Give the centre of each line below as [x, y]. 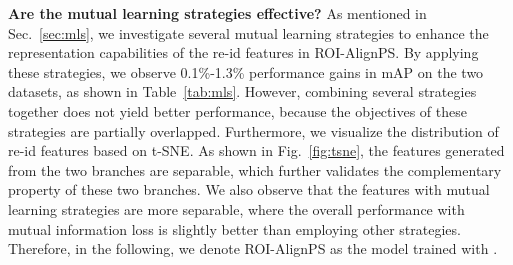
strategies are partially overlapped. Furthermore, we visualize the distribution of [253, 130]
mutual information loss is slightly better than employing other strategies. [234, 228]
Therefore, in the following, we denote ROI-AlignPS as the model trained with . [253, 248]
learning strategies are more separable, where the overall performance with [236, 208]
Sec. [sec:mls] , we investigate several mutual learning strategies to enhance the [248, 32]
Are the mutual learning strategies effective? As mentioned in [217, 13]
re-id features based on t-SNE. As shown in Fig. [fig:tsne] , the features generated [256, 150]
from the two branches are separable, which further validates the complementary [255, 169]
